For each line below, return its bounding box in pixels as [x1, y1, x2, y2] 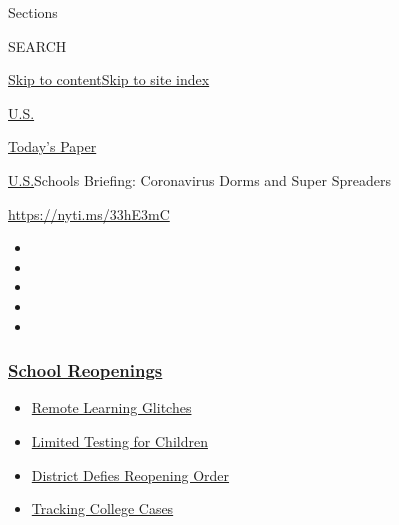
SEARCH [8, 35, 67, 56]
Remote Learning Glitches [31, 397, 192, 418]
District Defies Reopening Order [31, 464, 230, 485]
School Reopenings [8, 358, 163, 383]
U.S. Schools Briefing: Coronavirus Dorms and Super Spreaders [8, 169, 391, 190]
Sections [8, 2, 58, 22]
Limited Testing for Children [31, 430, 208, 451]
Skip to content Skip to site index [8, 69, 210, 90]
